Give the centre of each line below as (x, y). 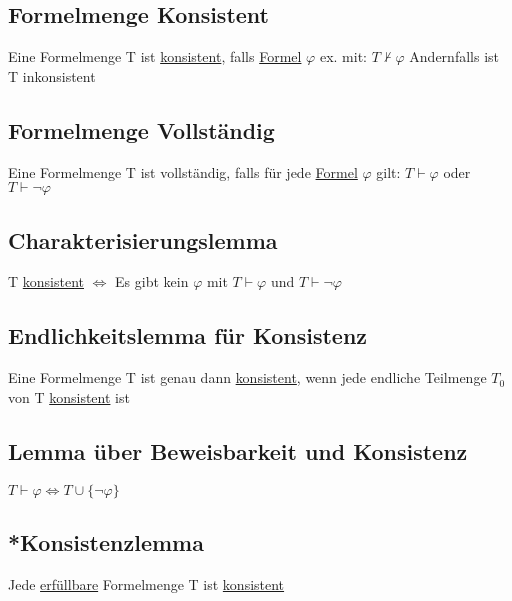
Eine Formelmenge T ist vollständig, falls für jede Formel (183, 171)
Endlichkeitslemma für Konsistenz (188, 335)
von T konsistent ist (69, 396)
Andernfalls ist (454, 56)
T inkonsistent (52, 75)
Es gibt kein (152, 281)
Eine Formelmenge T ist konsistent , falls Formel (155, 56)
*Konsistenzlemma (106, 541)
